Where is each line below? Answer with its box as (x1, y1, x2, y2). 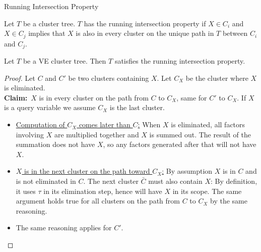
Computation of (16, 119, 65, 130)
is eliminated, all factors (171, 119, 245, 130)
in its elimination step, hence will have (43, 185, 162, 196)
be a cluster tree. (23, 18, 76, 28)
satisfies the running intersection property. (114, 56, 245, 66)
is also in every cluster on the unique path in (76, 28, 214, 38)
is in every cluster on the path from (39, 92, 149, 103)
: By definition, (211, 176, 257, 186)
